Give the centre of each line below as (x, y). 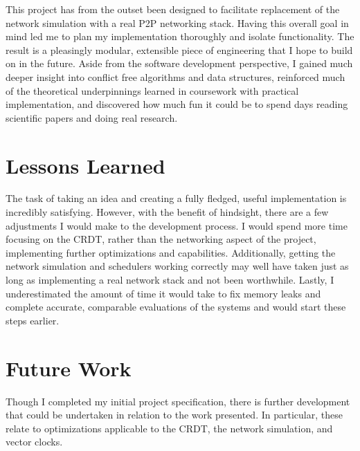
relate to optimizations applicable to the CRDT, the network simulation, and (169, 428)
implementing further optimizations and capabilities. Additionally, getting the (171, 252)
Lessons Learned (85, 165)
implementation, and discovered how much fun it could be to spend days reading (177, 104)
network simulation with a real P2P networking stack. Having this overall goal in (177, 22)
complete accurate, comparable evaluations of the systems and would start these (176, 307)
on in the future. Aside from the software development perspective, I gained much (179, 63)
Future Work (69, 368)
